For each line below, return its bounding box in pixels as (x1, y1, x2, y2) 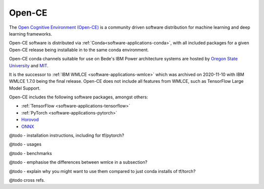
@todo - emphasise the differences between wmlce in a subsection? (9, 159, 148, 165)
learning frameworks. (9, 31, 52, 37)
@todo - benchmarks (9, 150, 52, 156)
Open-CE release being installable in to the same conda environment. (9, 47, 149, 53)
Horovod (21, 117, 39, 123)
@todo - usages (9, 141, 42, 147)
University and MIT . (9, 62, 49, 68)
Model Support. (9, 85, 41, 91)
